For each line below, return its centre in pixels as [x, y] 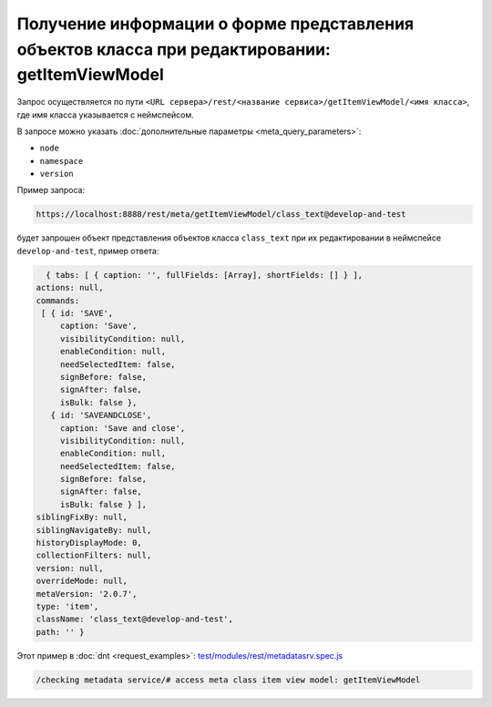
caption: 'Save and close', [123, 428]
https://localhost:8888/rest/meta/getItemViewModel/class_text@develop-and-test [221, 215]
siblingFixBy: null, [82, 517]
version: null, [70, 568]
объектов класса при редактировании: [174, 49]
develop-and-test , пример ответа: [88, 251]
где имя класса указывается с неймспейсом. [106, 115]
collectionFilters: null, [94, 555]
